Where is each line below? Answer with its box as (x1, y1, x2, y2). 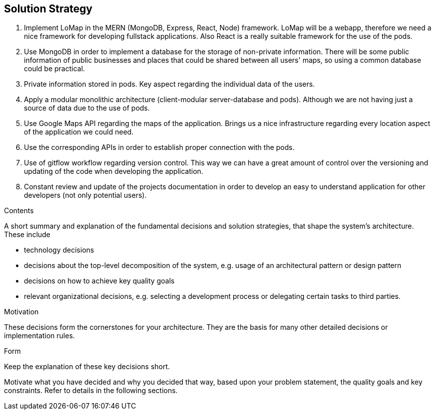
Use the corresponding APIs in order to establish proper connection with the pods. (24, 143, 294, 152)
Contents (4, 206, 34, 215)
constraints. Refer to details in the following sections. (4, 386, 178, 395)
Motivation (4, 307, 39, 316)
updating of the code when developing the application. (24, 167, 203, 176)
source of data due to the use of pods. (24, 104, 150, 113)
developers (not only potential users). (24, 191, 147, 200)
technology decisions (24, 246, 94, 255)
